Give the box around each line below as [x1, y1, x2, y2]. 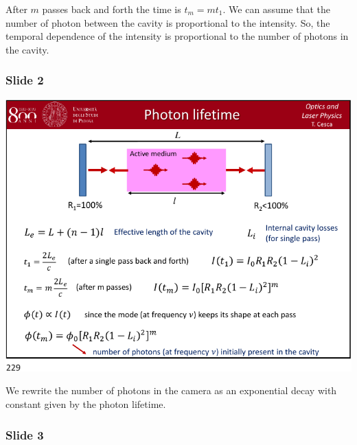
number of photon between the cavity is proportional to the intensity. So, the [5, 15, 330, 30]
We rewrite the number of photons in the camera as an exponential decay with [5, 383, 337, 398]
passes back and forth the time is [42, 2, 181, 16]
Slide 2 [5, 71, 44, 89]
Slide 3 [5, 426, 44, 443]
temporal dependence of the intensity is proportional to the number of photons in [5, 29, 349, 43]
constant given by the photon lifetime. [5, 397, 166, 411]
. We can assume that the [222, 2, 331, 16]
